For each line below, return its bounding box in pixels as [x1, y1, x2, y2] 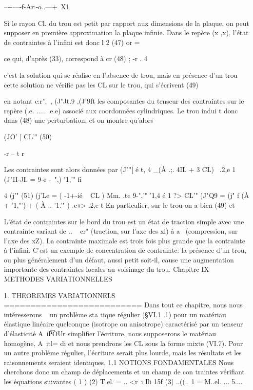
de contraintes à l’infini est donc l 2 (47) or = [4, 37, 140, 47]
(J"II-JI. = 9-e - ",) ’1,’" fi [4, 173, 82, 184]
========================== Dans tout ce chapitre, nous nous [4, 300, 243, 310]
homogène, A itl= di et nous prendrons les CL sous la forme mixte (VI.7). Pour [4, 338, 243, 348]
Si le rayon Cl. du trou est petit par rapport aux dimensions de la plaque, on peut [4, 18, 249, 28]
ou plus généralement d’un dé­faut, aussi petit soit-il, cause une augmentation [4, 254, 234, 264]
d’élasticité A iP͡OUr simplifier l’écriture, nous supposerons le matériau [4, 328, 216, 339]
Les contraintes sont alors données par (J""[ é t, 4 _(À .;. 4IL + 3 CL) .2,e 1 [4, 164, 236, 174]
